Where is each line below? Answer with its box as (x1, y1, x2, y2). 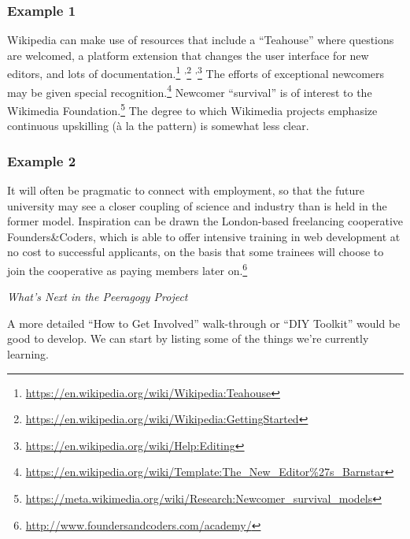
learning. (7, 345, 49, 362)
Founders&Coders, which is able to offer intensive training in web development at (7, 228, 401, 244)
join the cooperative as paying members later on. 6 (7, 259, 248, 278)
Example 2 (7, 151, 76, 170)
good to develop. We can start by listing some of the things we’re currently (7, 330, 369, 347)
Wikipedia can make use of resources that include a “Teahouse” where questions (7, 32, 394, 48)
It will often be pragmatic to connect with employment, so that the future (7, 181, 364, 198)
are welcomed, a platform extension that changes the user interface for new (7, 46, 369, 63)
